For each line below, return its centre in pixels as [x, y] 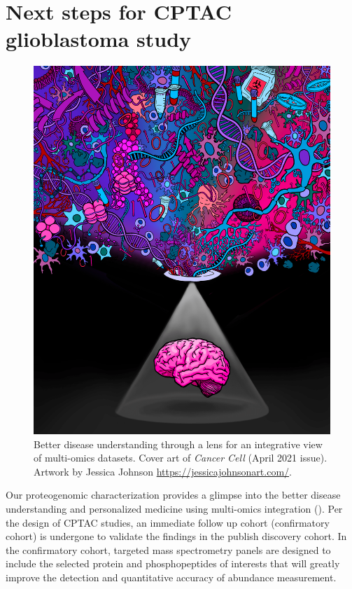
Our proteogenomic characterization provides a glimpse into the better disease [173, 495]
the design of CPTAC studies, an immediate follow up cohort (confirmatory [168, 522]
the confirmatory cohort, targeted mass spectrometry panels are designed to [168, 549]
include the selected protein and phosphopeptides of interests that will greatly [173, 563]
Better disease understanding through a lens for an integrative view [178, 444]
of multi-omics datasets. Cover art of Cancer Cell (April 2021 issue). [181, 458]
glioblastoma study [99, 39]
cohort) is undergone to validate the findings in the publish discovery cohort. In [176, 536]
